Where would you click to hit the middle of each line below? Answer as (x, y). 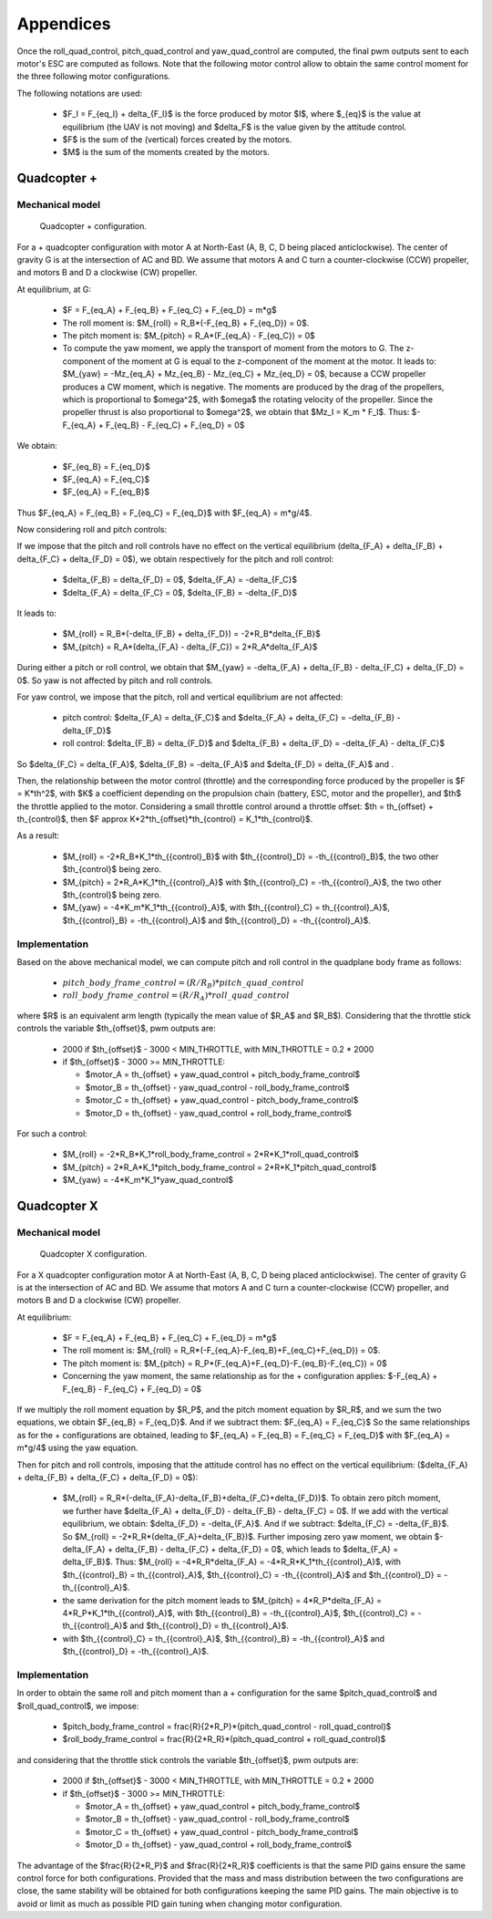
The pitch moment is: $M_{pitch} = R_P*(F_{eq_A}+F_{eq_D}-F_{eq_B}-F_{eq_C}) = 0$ (225, 1363)
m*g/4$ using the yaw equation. (77, 1448)
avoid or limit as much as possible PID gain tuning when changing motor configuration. (179, 1903)
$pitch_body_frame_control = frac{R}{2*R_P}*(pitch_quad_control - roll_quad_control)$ (227, 1726)
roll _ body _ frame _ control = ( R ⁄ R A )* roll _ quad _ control (176, 996)
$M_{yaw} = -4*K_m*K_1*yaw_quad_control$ (148, 1180)
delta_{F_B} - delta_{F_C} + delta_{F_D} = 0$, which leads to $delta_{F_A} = (257, 1549)
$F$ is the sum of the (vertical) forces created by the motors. (177, 139)
